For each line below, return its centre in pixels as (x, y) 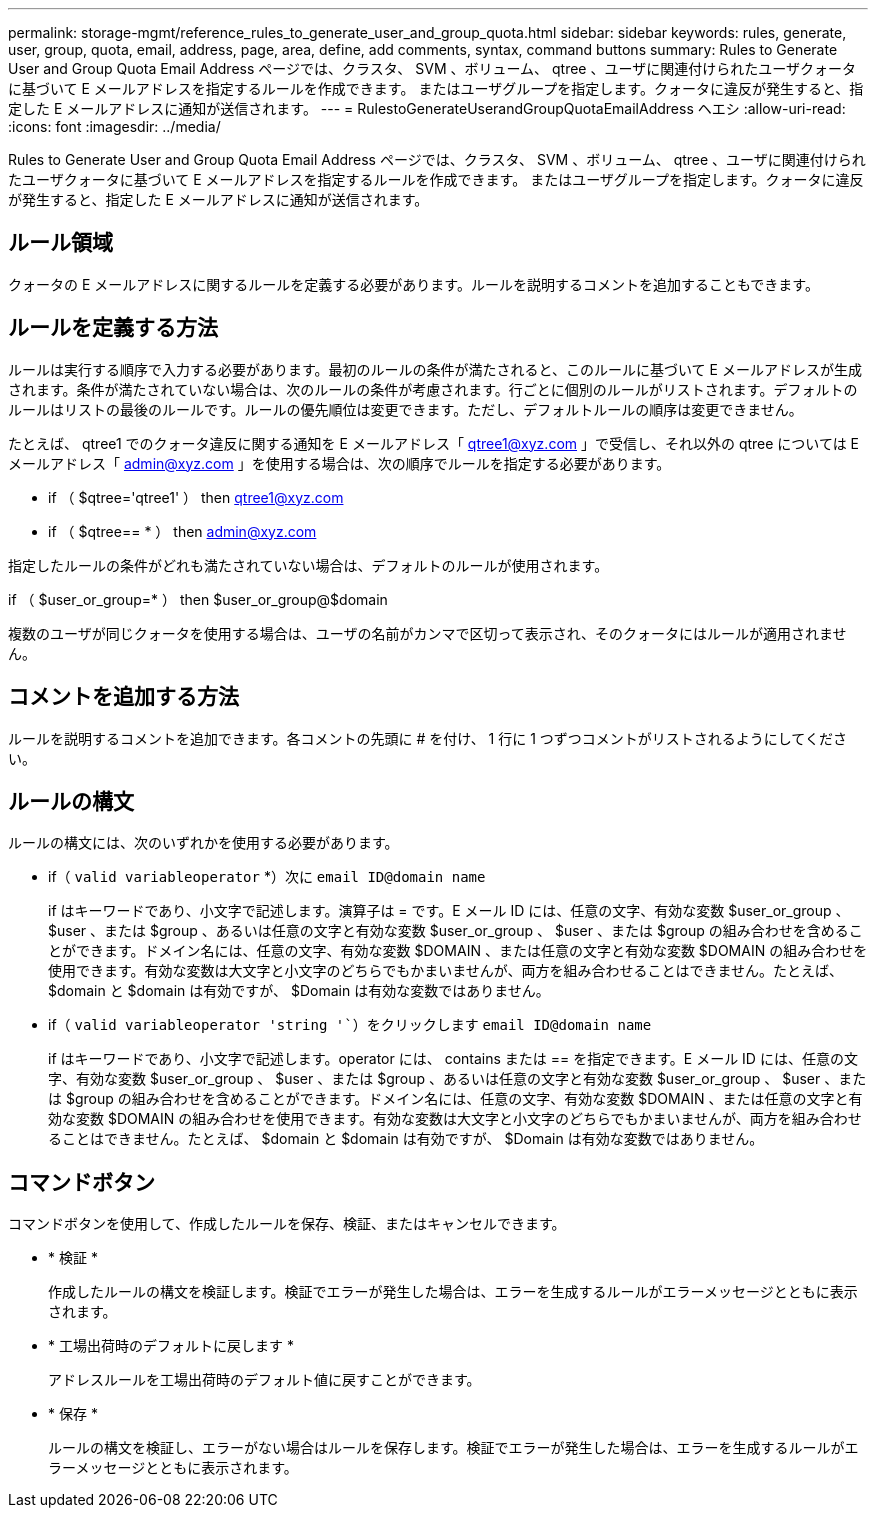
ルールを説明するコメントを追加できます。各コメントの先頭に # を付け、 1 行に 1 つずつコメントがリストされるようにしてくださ (427, 738)
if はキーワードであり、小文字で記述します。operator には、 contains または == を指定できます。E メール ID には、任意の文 (453, 1059)
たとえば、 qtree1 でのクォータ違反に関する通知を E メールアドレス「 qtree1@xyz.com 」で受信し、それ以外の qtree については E (434, 443)
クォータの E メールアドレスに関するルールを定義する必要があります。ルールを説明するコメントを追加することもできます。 (413, 284)
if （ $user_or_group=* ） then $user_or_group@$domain (198, 599)
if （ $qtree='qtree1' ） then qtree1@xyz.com (196, 497)
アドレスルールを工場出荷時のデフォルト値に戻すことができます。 (264, 1380)
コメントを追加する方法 (123, 697)
